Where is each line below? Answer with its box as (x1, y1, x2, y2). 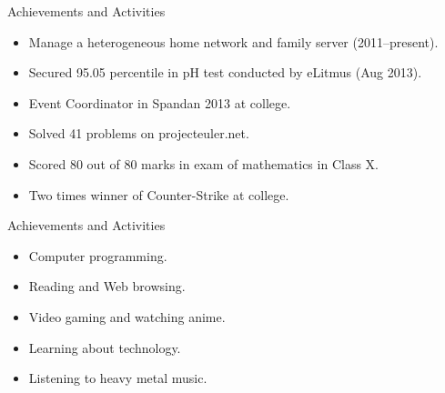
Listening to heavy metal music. (28, 368, 207, 388)
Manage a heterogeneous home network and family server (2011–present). (28, 32, 439, 51)
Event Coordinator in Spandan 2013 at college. (28, 93, 291, 112)
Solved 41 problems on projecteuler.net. (28, 124, 249, 143)
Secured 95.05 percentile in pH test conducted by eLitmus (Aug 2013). (28, 63, 422, 82)
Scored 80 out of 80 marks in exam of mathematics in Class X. (28, 154, 379, 173)
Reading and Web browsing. (28, 277, 186, 296)
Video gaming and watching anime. (28, 307, 226, 326)
